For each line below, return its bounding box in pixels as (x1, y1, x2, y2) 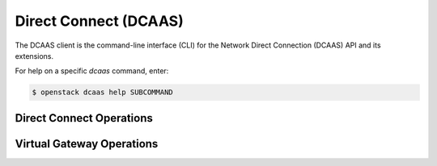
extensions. (15, 51, 54, 60)
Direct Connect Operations (15, 111, 153, 125)
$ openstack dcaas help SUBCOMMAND (32, 88, 173, 97)
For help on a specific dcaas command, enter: (15, 66, 169, 76)
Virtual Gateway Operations (15, 137, 159, 151)
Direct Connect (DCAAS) (15, 12, 184, 30)
